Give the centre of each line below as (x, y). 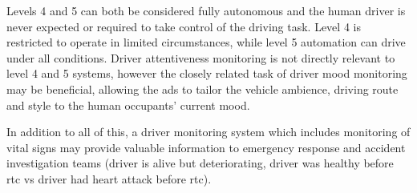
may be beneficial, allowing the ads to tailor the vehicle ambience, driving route (202, 88)
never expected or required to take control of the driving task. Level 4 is (184, 26)
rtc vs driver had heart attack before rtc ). (109, 178)
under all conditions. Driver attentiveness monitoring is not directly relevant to (201, 57)
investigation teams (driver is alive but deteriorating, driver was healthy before (200, 163)
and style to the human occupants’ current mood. (128, 105)
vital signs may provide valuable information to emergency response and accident (206, 147)
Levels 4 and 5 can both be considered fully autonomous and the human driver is (206, 10)
